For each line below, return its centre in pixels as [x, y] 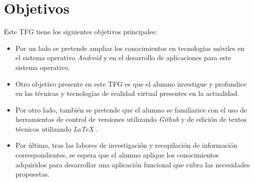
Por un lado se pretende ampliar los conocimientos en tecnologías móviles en [130, 48]
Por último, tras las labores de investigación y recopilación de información [126, 145]
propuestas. [33, 174]
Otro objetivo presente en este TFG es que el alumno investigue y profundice [131, 83]
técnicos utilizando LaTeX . [57, 128]
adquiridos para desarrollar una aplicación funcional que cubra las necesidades [133, 164]
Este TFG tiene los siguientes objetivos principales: [81, 32]
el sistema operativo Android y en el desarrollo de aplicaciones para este [123, 57]
